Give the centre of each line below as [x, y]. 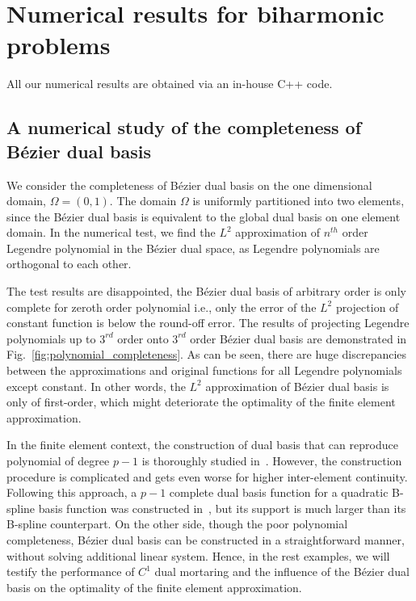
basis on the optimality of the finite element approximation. [154, 587]
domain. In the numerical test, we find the [111, 232]
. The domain [143, 201]
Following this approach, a [72, 492]
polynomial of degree [58, 460]
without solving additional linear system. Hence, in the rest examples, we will [198, 555]
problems [59, 45]
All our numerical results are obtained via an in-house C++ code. [170, 84]
